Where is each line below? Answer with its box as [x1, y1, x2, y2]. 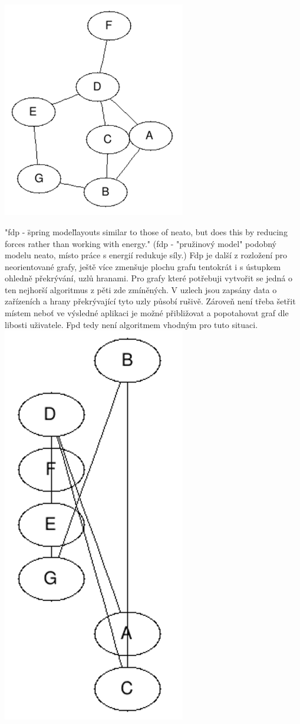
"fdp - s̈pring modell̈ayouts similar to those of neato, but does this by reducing [5, 225, 288, 238]
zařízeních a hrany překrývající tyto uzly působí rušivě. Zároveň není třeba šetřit [5, 295, 296, 307]
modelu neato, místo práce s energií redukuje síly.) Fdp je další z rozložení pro [5, 249, 288, 261]
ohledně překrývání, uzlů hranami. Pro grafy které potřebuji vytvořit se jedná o [5, 272, 292, 284]
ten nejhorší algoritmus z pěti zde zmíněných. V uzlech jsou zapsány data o [5, 283, 277, 296]
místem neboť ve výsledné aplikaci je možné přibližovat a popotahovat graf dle [5, 307, 289, 319]
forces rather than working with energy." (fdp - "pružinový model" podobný [5, 237, 276, 249]
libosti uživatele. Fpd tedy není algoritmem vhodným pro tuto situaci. [5, 318, 258, 330]
